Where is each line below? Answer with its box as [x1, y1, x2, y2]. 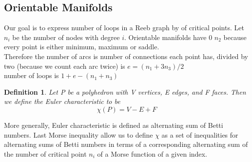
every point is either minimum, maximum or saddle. [4, 41, 159, 52]
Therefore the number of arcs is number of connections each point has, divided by [4, 51, 249, 61]
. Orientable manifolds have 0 [124, 32, 213, 42]
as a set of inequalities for [161, 129, 238, 140]
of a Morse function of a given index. [97, 148, 207, 159]
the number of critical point [4, 148, 87, 159]
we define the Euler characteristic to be [4, 96, 120, 106]
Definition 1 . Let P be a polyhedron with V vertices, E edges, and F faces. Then [4, 86, 246, 97]
